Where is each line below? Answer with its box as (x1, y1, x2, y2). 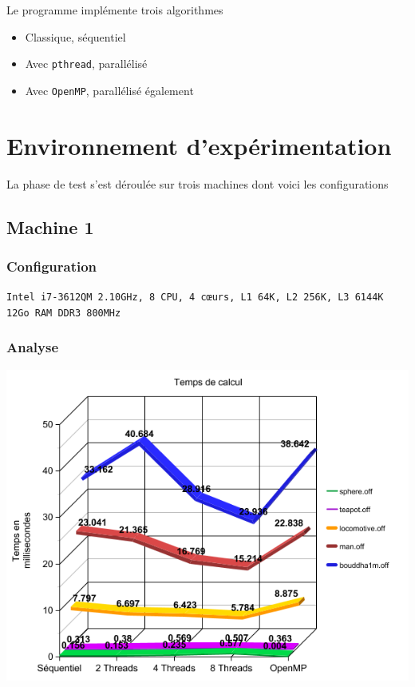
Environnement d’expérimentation (6, 129, 392, 161)
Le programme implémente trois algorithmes (6, 2, 223, 18)
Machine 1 (6, 214, 94, 239)
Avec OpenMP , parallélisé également (25, 81, 194, 98)
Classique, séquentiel (25, 28, 126, 45)
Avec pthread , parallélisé (25, 55, 148, 72)
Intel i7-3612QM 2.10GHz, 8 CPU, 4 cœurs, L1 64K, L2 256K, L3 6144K (6, 292, 384, 304)
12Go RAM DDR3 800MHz (6, 307, 121, 319)
